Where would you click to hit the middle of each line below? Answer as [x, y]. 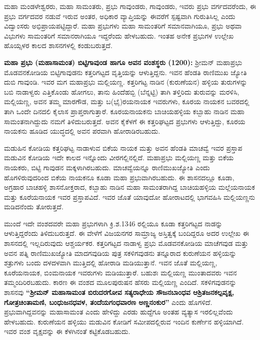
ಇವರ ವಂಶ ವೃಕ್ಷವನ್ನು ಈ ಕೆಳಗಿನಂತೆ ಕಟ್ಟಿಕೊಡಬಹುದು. [67, 331]
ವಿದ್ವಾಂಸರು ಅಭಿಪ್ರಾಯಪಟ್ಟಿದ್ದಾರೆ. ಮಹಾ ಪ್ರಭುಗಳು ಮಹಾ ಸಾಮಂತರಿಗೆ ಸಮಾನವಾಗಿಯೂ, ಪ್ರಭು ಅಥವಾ [123, 26]
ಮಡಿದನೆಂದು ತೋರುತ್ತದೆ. [34, 207]
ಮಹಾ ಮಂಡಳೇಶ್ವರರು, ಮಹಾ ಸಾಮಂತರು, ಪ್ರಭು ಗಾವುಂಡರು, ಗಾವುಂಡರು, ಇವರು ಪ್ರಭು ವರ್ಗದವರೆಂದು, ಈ [130, 6]
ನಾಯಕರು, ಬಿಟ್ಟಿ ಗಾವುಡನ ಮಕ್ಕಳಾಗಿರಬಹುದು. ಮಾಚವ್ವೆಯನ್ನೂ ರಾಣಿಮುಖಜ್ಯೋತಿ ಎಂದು [107, 167]
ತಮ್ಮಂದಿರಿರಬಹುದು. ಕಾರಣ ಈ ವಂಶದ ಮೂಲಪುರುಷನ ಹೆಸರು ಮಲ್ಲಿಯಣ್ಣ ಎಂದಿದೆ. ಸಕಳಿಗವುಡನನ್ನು [120, 282]
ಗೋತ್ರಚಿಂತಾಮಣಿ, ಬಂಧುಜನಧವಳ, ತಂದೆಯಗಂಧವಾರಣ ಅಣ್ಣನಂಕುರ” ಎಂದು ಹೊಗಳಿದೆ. [108, 302]
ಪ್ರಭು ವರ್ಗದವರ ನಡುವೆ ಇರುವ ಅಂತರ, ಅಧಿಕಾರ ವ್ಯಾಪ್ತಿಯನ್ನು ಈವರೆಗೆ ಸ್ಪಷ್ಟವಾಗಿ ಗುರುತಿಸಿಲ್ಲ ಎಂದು [120, 16]
